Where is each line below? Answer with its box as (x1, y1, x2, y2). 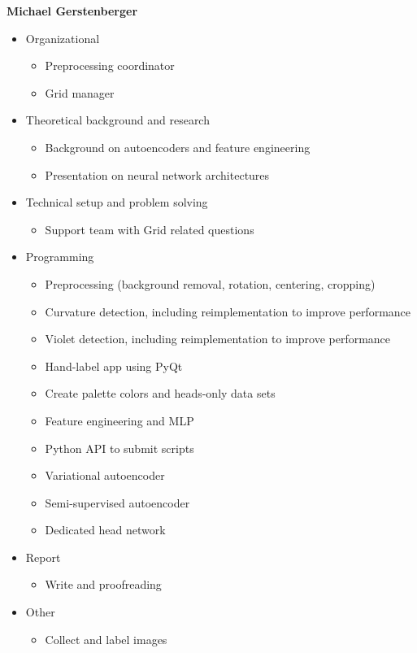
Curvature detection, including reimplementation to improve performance (45, 303, 411, 320)
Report (25, 548, 61, 565)
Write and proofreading (45, 576, 162, 593)
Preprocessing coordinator (45, 57, 175, 74)
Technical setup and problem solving (25, 194, 208, 211)
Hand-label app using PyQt (45, 357, 183, 374)
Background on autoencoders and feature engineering (45, 138, 311, 155)
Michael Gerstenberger (7, 2, 138, 19)
